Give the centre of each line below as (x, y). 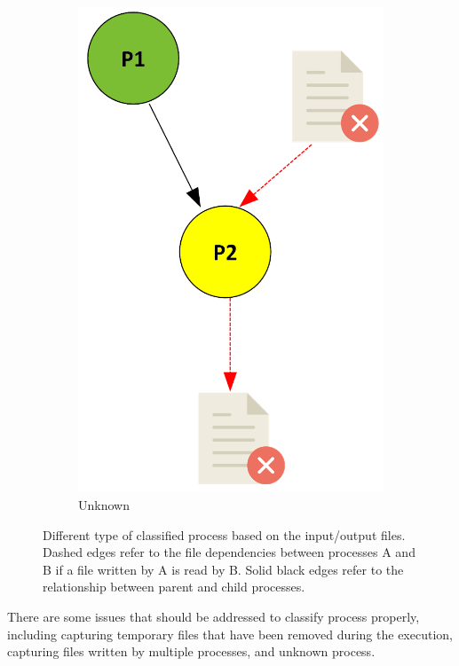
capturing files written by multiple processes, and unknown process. (191, 651)
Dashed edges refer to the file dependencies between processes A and (229, 552)
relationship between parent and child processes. (174, 587)
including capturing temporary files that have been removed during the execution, (230, 634)
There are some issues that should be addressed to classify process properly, (214, 616)
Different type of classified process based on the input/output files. (224, 534)
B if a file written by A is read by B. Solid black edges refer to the (223, 569)
